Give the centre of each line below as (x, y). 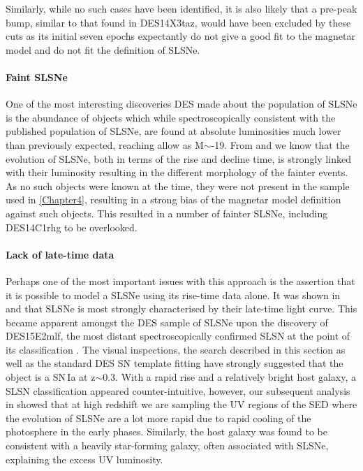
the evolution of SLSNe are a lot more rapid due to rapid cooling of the (158, 418)
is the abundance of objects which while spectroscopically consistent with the (171, 117)
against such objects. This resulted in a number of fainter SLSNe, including (167, 213)
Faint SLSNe (37, 77)
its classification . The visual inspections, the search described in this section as (176, 349)
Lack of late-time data (60, 254)
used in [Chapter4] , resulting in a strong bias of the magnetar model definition (173, 200)
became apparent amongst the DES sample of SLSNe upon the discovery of (167, 322)
